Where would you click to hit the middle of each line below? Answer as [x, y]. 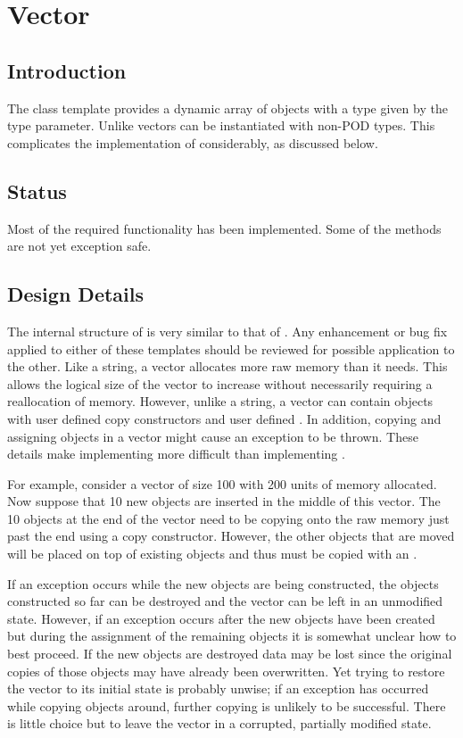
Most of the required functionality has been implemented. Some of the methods [224, 228]
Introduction [67, 70]
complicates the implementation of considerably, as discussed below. [193, 142]
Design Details [76, 294]
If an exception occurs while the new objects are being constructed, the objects [223, 583]
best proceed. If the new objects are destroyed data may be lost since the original [230, 654]
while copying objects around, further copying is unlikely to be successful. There [227, 705]
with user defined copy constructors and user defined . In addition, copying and [224, 418]
